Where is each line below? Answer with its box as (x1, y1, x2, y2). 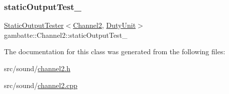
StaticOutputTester (4, 20, 64, 30)
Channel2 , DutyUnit (73, 20, 136, 30)
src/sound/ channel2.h (4, 63, 71, 73)
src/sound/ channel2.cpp (4, 80, 78, 90)
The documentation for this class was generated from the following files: (4, 46, 225, 57)
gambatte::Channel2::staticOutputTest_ (4, 29, 128, 40)
